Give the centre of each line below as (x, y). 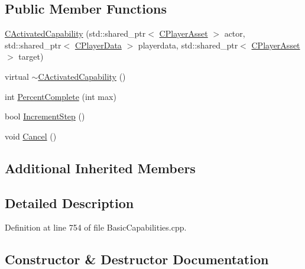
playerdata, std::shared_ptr (188, 45)
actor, (235, 33)
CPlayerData (98, 45)
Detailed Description (69, 202)
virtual (17, 76)
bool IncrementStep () (45, 116)
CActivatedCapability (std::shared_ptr (75, 33)
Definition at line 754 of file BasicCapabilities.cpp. (96, 227)
